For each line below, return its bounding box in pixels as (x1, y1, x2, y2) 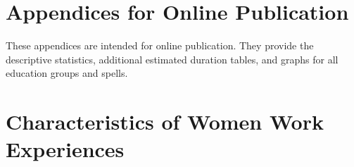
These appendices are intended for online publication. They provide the (6, 38, 314, 53)
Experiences (6, 135, 125, 163)
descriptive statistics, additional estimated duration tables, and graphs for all (6, 51, 339, 66)
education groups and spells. (6, 66, 128, 80)
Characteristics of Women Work (6, 107, 324, 136)
